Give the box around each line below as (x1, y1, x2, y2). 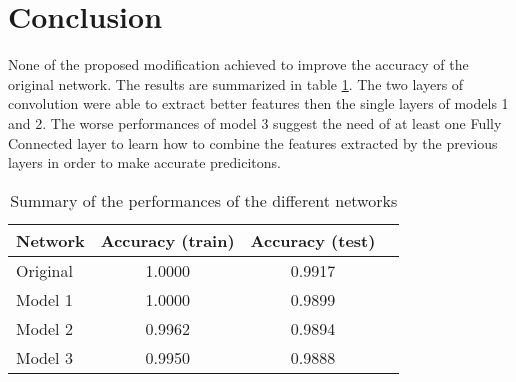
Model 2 (16, 316, 73, 340)
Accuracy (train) (100, 228, 235, 252)
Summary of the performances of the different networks (10, 188, 398, 212)
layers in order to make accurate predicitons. (8, 152, 281, 173)
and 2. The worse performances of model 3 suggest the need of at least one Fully (8, 112, 502, 133)
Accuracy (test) (250, 228, 376, 252)
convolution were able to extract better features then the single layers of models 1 (8, 93, 509, 114)
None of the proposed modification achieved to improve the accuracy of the (8, 54, 469, 75)
